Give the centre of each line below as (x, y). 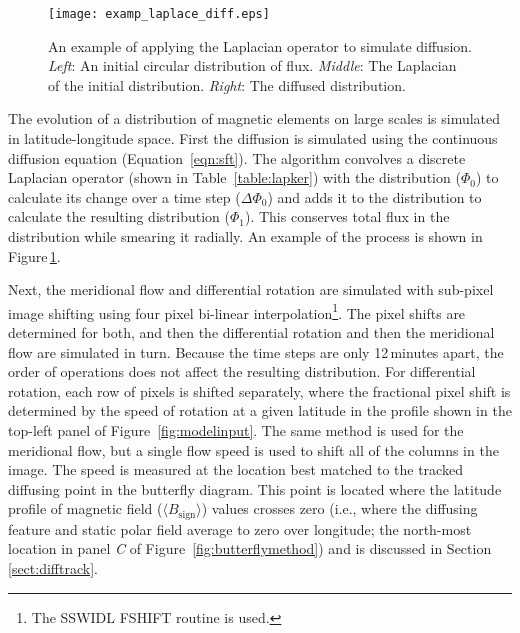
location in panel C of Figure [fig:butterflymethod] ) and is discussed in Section (250, 548)
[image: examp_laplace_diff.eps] (159, 14)
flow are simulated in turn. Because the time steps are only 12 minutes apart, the (256, 351)
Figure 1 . (34, 255)
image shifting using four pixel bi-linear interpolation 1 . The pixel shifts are (237, 311)
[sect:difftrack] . (53, 568)
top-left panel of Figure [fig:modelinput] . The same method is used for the (236, 430)
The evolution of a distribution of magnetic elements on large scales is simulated (254, 118)
